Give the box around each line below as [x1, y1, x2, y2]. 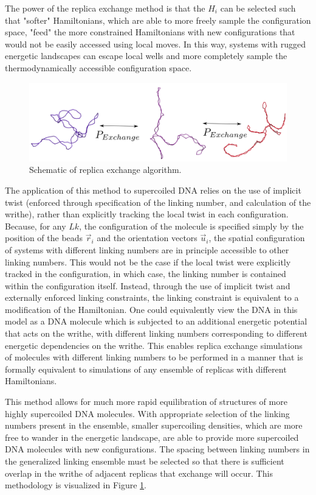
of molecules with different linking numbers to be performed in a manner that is [5, 351, 303, 363]
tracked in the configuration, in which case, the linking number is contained [5, 267, 286, 280]
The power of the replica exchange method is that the [5, 2, 205, 14]
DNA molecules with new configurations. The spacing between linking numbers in [5, 443, 310, 455]
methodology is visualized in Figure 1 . [5, 479, 146, 491]
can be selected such [220, 2, 296, 14]
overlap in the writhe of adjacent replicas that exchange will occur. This [5, 466, 273, 479]
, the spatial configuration [208, 231, 305, 244]
